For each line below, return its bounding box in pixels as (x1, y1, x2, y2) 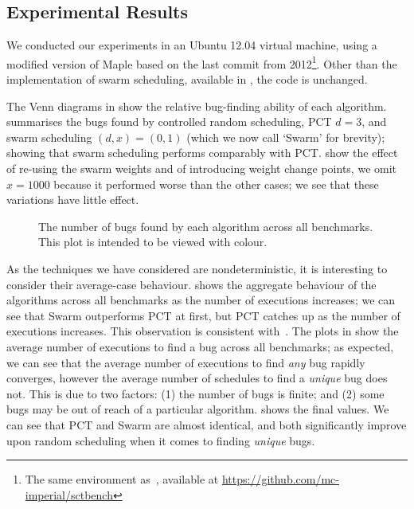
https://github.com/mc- (221, 471, 339, 487)
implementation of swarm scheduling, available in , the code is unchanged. (6, 71, 368, 88)
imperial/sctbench (25, 486, 113, 503)
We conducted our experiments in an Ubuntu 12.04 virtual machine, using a (6, 37, 377, 53)
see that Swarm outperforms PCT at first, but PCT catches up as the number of (6, 307, 400, 323)
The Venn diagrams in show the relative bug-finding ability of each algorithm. (6, 97, 387, 114)
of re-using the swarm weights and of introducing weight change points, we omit (6, 160, 397, 177)
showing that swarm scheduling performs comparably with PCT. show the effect (6, 144, 398, 161)
